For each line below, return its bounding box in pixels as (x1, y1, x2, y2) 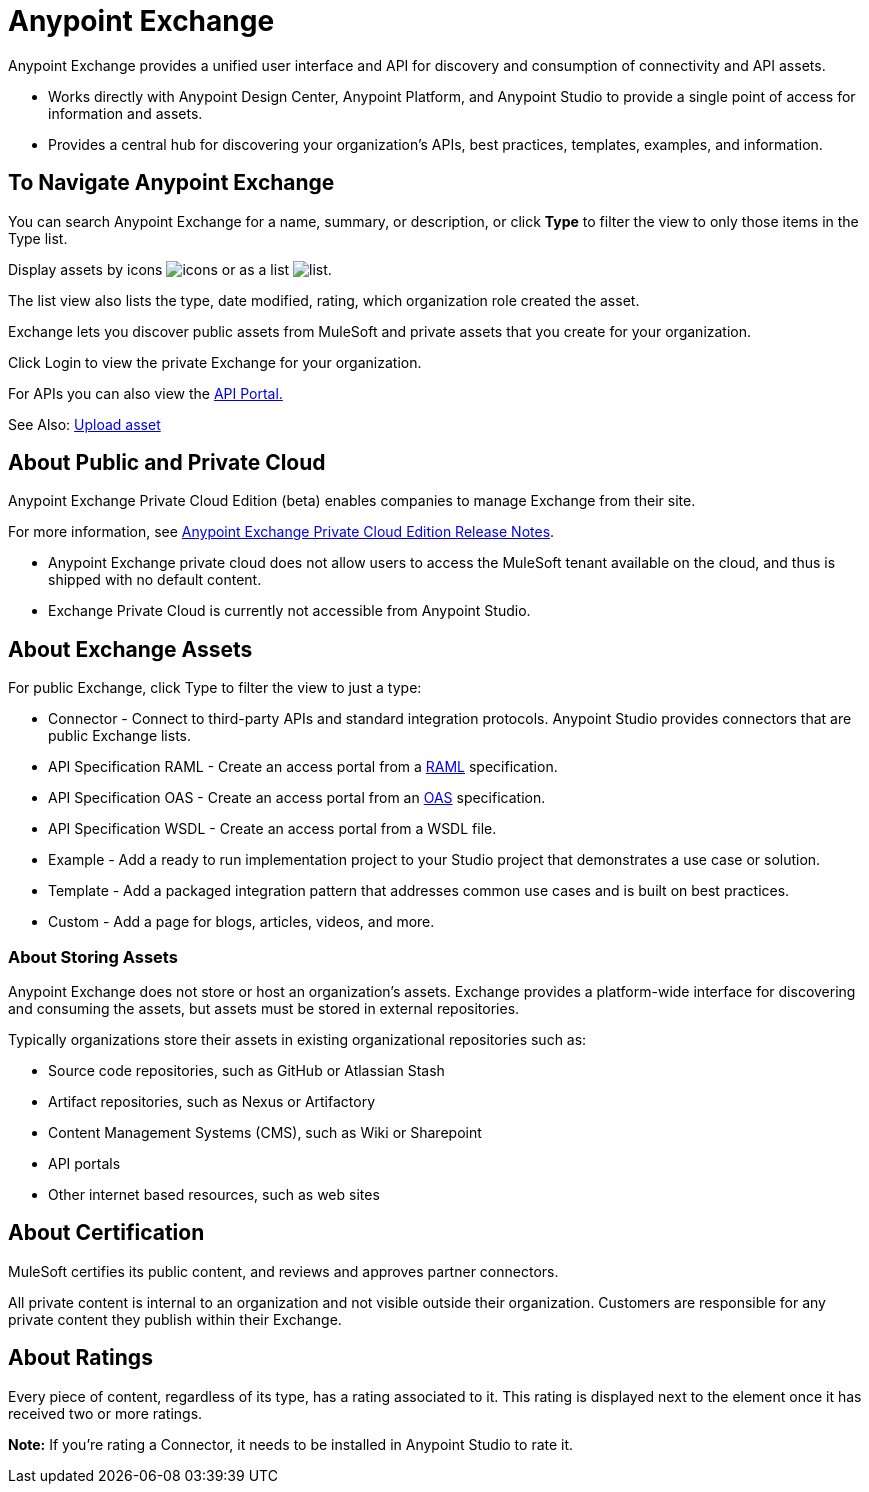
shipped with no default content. (48, 571, 262, 589)
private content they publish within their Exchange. (8, 1310, 342, 1328)
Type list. (8, 229, 68, 247)
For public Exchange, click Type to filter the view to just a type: (8, 679, 422, 697)
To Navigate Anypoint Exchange (8, 170, 335, 196)
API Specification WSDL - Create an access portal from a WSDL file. (48, 820, 497, 838)
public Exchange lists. (48, 727, 192, 745)
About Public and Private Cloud (8, 450, 326, 476)
